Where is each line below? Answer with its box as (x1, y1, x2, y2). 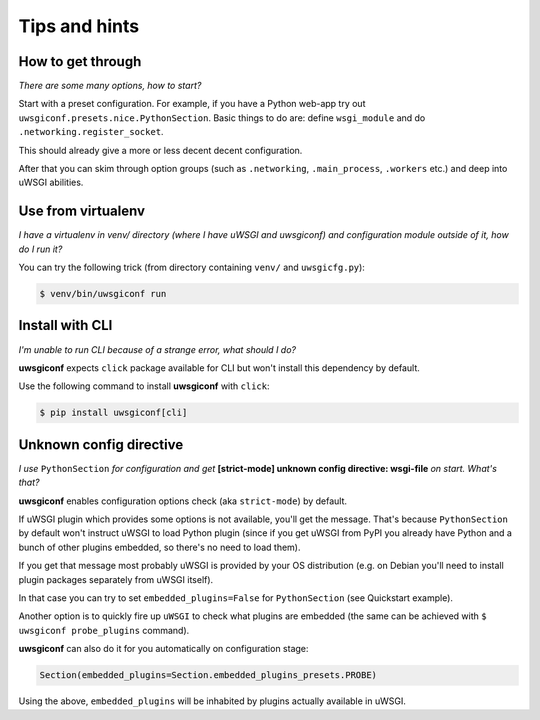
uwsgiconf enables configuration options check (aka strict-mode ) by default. (18, 495, 348, 507)
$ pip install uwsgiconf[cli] (39, 407, 188, 419)
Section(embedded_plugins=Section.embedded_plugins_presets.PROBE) (39, 670, 378, 681)
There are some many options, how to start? (18, 80, 202, 92)
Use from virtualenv (18, 203, 145, 220)
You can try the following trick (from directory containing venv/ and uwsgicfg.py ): (18, 261, 365, 274)
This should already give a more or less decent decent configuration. (18, 144, 303, 156)
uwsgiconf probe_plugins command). (18, 624, 190, 636)
